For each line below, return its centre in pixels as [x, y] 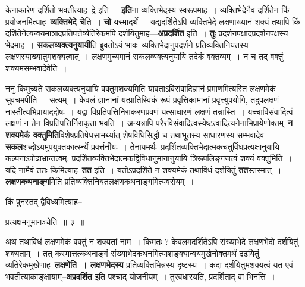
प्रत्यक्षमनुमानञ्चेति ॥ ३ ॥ [45, 221]
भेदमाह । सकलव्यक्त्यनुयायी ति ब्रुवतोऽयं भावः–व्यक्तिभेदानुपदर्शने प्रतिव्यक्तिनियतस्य [127, 44]
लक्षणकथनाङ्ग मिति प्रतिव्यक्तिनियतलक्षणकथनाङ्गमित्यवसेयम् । [100, 181]
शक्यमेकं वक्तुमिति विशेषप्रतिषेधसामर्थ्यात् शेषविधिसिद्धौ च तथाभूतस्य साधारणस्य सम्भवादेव [135, 134]
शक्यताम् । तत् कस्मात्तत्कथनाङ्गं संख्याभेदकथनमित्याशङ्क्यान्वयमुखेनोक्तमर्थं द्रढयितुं [132, 253]
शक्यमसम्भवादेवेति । [36, 68]
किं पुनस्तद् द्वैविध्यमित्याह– [44, 201]
